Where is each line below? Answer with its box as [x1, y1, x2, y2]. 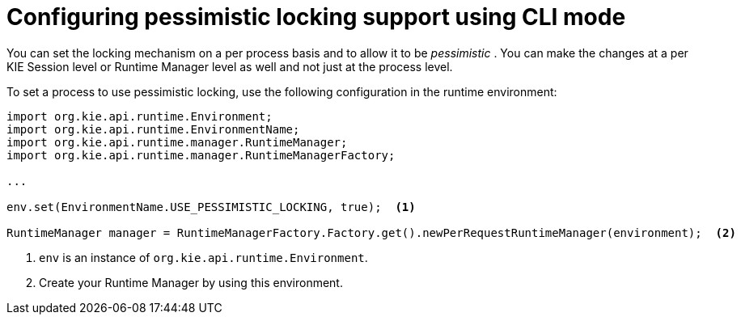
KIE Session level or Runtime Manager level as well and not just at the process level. [6, 59, 453, 74]
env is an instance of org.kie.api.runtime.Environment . [39, 250, 368, 264]
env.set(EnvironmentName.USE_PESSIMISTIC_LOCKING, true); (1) [6, 200, 416, 213]
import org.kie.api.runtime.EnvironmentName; [6, 122, 300, 136]
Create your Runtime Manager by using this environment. [39, 275, 343, 289]
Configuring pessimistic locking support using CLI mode [6, 3, 626, 31]
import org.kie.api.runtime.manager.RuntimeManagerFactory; [6, 148, 396, 162]
